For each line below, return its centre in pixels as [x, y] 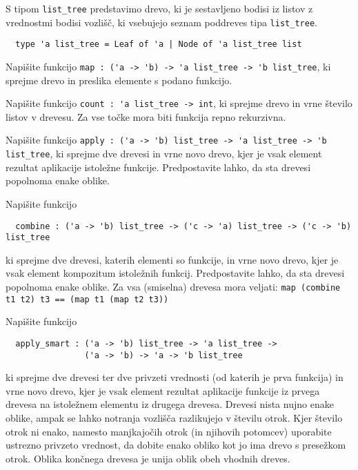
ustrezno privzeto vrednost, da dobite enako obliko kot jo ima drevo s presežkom [176, 445]
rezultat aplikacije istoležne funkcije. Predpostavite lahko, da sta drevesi [158, 167]
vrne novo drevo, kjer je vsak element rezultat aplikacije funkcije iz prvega [163, 390]
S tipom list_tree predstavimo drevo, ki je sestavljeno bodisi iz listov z [159, 8]
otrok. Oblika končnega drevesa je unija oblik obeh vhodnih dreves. [148, 458]
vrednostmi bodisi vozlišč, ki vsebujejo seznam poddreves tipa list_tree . [161, 22]
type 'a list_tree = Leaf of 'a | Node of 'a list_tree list [159, 45]
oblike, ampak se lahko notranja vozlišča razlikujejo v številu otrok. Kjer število [174, 418]
